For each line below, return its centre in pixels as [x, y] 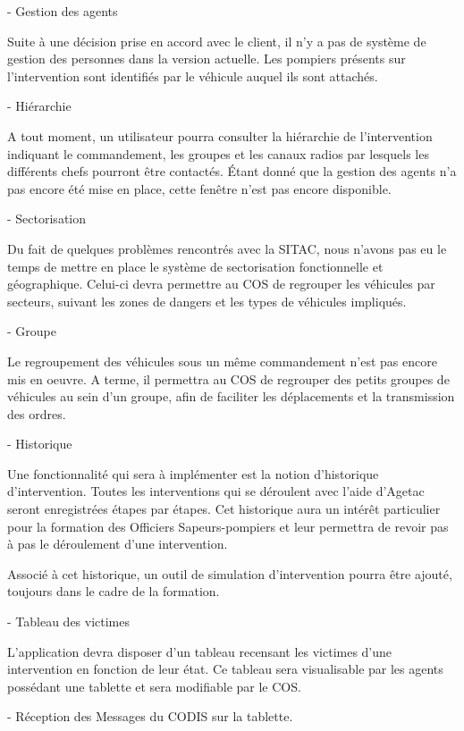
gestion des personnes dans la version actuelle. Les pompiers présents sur [207, 59]
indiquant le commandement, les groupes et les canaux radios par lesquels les [218, 153]
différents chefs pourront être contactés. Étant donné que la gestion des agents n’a [232, 171]
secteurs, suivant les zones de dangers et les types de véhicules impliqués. [207, 301]
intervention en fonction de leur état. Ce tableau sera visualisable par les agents [225, 669]
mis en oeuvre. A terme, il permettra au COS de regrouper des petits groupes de [228, 378]
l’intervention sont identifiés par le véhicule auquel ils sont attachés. [193, 76]
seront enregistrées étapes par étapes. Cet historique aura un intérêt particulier [224, 509]
